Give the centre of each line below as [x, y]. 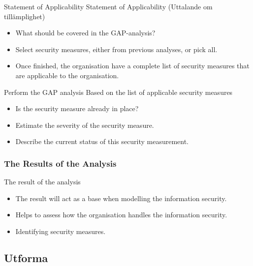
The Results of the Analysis [60, 163]
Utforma [26, 257]
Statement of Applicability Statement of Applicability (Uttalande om [108, 6]
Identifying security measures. [61, 231]
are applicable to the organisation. [67, 75]
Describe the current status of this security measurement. [102, 141]
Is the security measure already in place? [77, 108]
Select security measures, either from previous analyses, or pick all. [116, 49]
